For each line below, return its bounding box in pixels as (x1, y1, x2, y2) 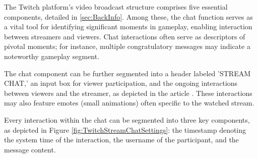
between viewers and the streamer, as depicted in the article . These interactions (4, 87, 252, 98)
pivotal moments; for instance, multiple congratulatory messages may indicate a (4, 41, 250, 51)
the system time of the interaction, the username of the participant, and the (4, 134, 239, 145)
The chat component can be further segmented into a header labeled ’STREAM (4, 68, 251, 78)
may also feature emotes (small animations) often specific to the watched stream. (4, 97, 254, 108)
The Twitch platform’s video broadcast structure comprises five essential (4, 2, 228, 12)
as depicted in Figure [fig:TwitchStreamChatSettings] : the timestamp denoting (4, 124, 246, 135)
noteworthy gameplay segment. (4, 50, 100, 61)
